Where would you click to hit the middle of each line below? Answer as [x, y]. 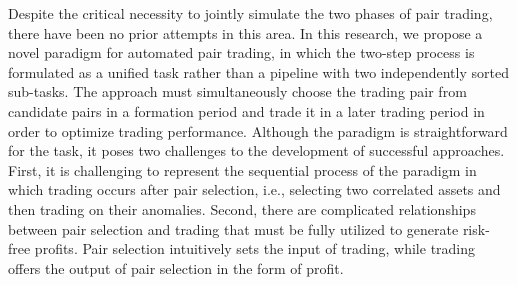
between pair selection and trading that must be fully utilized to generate [233, 228]
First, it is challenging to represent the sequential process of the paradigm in [242, 169]
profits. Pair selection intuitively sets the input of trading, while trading [255, 248]
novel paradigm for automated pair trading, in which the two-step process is [241, 52]
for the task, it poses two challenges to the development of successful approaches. [256, 150]
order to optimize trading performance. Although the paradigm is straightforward [258, 130]
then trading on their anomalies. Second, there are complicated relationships [242, 208]
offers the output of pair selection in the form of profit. [176, 267]
